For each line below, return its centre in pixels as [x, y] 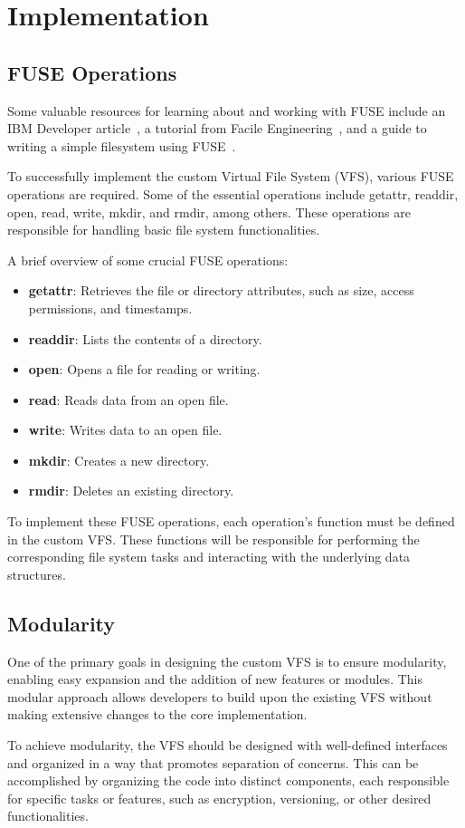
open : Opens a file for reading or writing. [144, 369]
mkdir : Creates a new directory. [119, 460]
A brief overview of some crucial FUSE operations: [148, 260]
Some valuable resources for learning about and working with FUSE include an [227, 110]
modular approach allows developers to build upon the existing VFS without [220, 696]
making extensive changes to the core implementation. [157, 714]
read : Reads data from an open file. [128, 399]
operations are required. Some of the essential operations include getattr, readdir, [233, 193]
